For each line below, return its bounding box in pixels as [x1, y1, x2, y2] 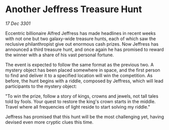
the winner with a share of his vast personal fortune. [5, 52, 114, 58]
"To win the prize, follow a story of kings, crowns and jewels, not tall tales [5, 93, 158, 99]
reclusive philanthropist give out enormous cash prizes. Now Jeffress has [5, 41, 159, 47]
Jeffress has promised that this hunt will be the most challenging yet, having [5, 113, 164, 120]
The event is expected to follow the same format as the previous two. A [5, 61, 154, 68]
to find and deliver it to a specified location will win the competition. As [5, 72, 153, 78]
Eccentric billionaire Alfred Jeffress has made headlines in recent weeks [5, 30, 156, 36]
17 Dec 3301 [5, 20, 31, 26]
